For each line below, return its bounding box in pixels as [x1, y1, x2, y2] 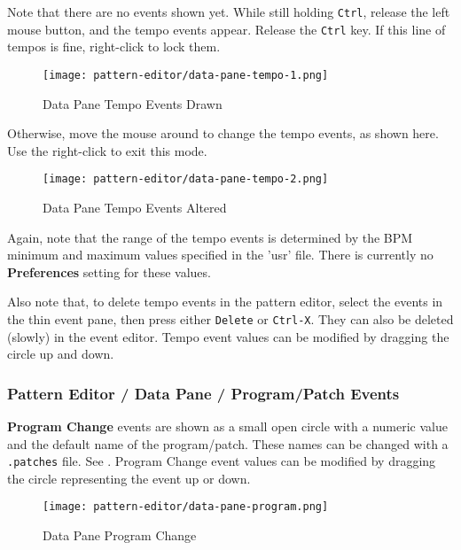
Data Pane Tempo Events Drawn [43, 94, 223, 112]
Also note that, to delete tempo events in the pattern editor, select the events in [7, 292, 443, 311]
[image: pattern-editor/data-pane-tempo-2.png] [43, 173, 329, 186]
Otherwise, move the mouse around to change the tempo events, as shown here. [7, 124, 439, 143]
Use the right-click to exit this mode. [7, 141, 207, 159]
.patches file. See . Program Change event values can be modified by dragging [7, 452, 436, 470]
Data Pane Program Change [43, 526, 197, 545]
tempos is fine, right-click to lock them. [7, 37, 221, 56]
